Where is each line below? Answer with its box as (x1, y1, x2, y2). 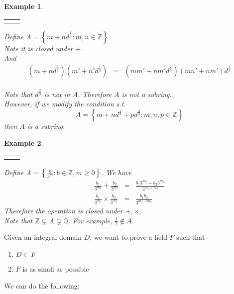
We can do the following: (4, 280, 80, 291)
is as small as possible (22, 263, 89, 274)
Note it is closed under (4, 43, 73, 53)
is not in (44, 89, 70, 99)
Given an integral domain (4, 232, 82, 242)
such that (176, 232, 205, 242)
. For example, (68, 215, 113, 225)
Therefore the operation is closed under (4, 205, 123, 215)
